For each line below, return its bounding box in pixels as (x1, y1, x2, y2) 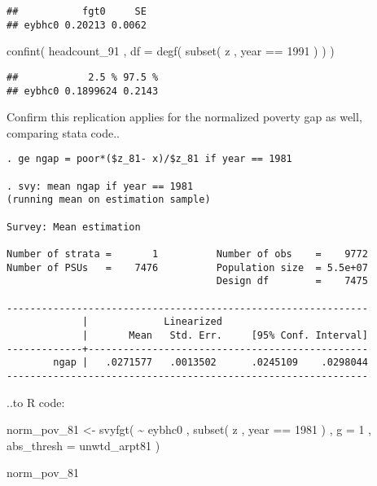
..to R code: (7, 393, 65, 410)
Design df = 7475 (216, 275, 368, 287)
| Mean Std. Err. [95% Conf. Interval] (82, 329, 368, 341)
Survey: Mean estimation (7, 221, 141, 233)
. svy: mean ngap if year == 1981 (7, 180, 194, 192)
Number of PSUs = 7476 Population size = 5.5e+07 (7, 261, 368, 274)
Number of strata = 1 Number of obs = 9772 (7, 248, 368, 260)
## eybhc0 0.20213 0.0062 (7, 19, 147, 31)
